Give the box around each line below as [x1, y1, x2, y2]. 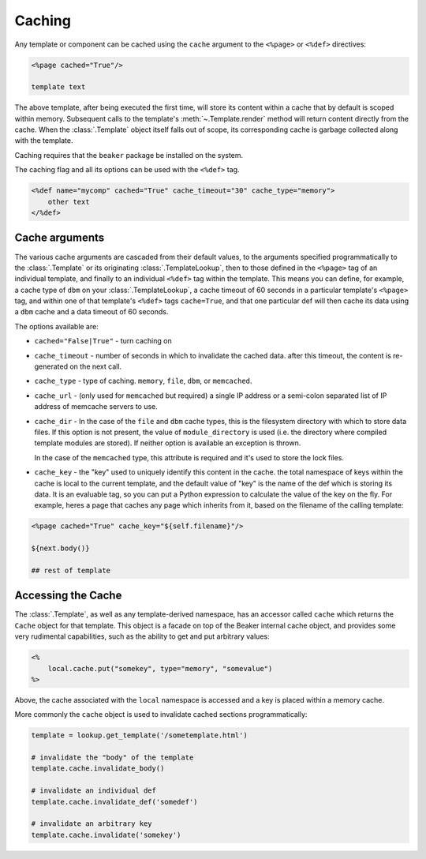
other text [47, 197, 90, 206]
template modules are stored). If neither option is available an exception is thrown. [34, 438, 301, 448]
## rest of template [31, 565, 110, 575]
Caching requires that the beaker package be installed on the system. [14, 150, 244, 159]
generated [34, 362, 69, 371]
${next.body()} [31, 544, 90, 553]
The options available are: [14, 321, 99, 331]
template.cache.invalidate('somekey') [31, 830, 181, 839]
